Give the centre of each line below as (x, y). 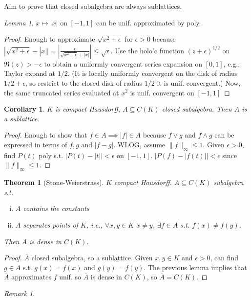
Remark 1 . (19, 293)
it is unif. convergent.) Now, (199, 82)
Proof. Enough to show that (46, 135)
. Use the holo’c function (147, 50)
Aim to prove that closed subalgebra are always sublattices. (93, 6)
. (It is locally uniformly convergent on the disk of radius (153, 73)
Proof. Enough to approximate (50, 39)
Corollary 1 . (24, 109)
